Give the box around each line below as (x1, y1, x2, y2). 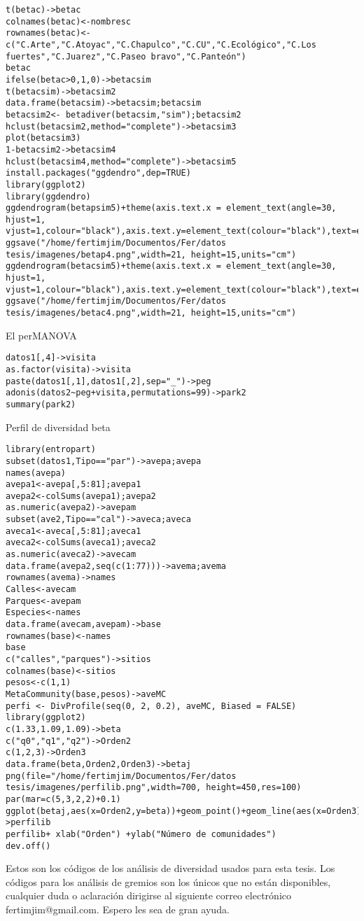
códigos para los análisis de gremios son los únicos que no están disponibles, (6, 874, 331, 889)
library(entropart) (6, 444, 96, 455)
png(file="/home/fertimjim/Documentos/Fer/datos (6, 771, 237, 781)
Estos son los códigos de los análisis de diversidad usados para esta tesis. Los (6, 861, 335, 876)
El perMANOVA (6, 328, 77, 342)
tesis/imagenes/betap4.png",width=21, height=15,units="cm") (6, 249, 297, 260)
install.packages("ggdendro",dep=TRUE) (6, 168, 191, 178)
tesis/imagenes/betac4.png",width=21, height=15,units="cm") (6, 308, 297, 318)
